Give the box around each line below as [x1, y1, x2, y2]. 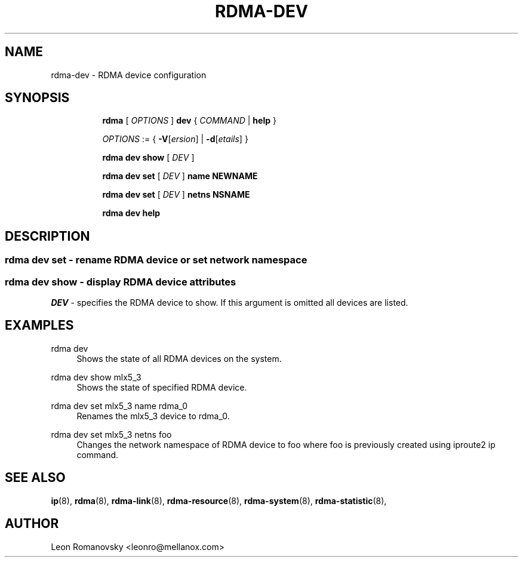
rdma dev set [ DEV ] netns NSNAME [102, 189, 250, 200]
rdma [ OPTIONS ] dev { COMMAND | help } [102, 115, 276, 126]
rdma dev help [102, 208, 161, 219]
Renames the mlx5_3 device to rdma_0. [76, 410, 230, 421]
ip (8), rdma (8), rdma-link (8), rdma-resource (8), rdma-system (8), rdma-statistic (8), [51, 495, 387, 506]
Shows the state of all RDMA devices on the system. [76, 353, 282, 364]
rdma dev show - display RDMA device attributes [5, 275, 236, 288]
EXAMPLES [5, 318, 74, 333]
